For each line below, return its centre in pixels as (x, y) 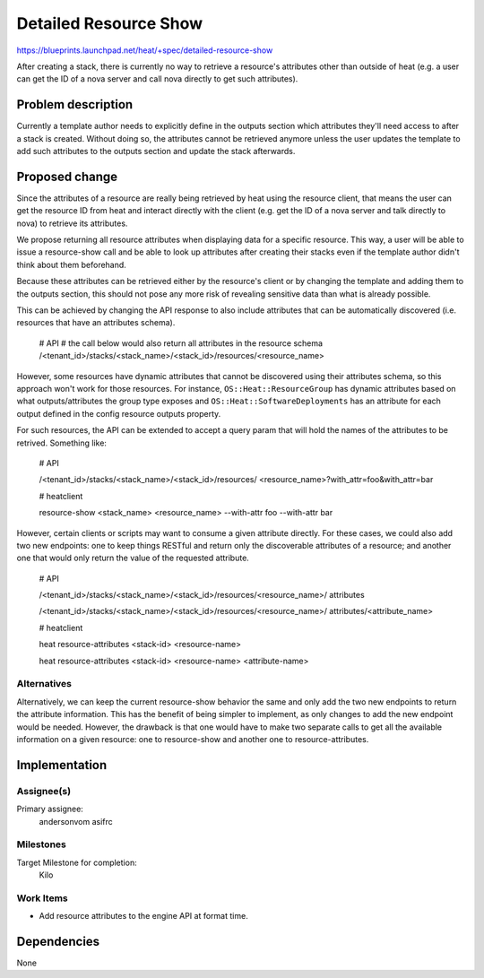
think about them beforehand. (72, 264)
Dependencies (58, 941)
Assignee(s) (44, 791)
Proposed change (67, 176)
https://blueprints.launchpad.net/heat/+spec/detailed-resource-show (145, 50)
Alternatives (44, 684)
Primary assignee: (50, 809)
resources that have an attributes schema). (96, 323)
